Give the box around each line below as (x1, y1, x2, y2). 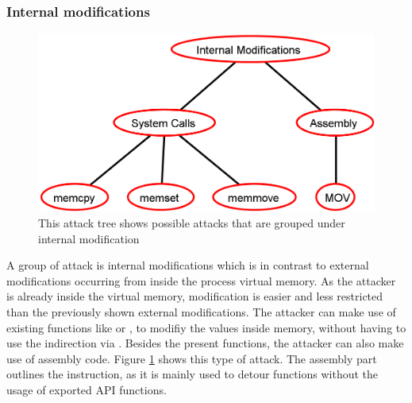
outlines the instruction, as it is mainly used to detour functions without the (6, 366, 379, 382)
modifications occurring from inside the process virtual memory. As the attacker (6, 272, 396, 289)
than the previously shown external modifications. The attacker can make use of (6, 304, 396, 320)
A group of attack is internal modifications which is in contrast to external (6, 257, 369, 273)
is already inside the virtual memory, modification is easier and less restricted (6, 288, 383, 304)
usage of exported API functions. (6, 381, 167, 397)
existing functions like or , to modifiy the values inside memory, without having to (6, 319, 406, 335)
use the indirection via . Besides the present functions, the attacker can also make (6, 335, 404, 351)
